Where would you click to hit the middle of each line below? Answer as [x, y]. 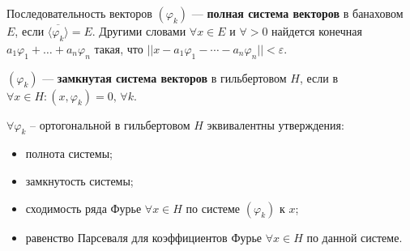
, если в [318, 77]
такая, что [119, 48]
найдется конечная [317, 31]
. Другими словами [139, 31]
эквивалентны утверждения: [275, 124]
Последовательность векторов [79, 13]
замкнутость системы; [79, 180]
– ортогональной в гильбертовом [110, 124]
